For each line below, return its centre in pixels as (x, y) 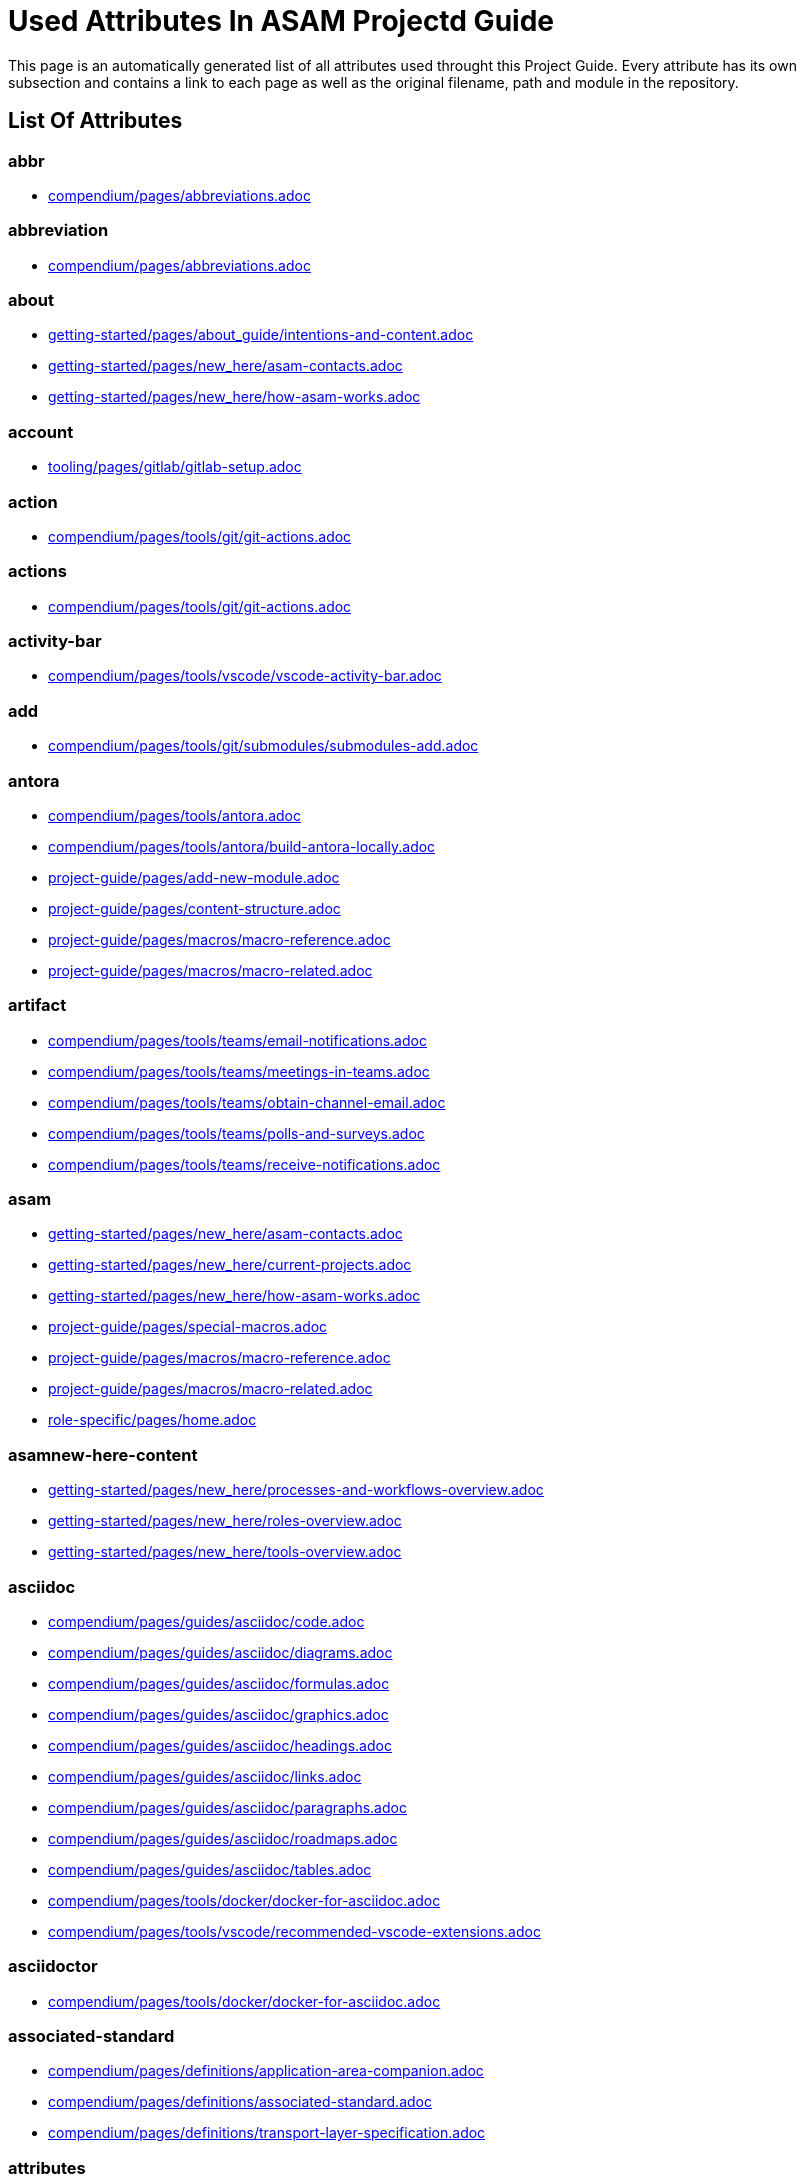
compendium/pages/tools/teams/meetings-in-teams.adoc (239, 1071)
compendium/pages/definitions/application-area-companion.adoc (266, 2071)
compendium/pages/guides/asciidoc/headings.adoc (220, 1745)
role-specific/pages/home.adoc (152, 1420)
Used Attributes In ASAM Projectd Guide (281, 21)
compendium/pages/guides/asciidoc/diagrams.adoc (220, 1652)
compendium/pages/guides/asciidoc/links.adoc (205, 1776)
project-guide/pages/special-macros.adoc (188, 1327)
